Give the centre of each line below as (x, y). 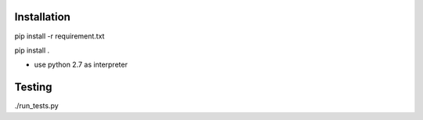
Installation (42, 17)
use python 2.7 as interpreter (81, 65)
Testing (33, 87)
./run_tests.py (36, 106)
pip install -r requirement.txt (60, 36)
